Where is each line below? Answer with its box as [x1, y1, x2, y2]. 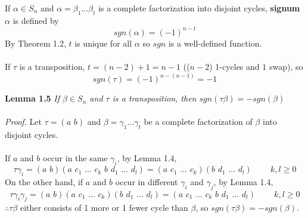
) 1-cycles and [209, 60, 260, 73]
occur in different [115, 175, 178, 188]
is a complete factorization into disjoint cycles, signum [98, 2, 300, 14]
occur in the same [42, 152, 108, 164]
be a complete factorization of [144, 115, 253, 128]
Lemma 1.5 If [5, 92, 60, 105]
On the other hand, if [5, 175, 83, 188]
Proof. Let [5, 115, 42, 128]
